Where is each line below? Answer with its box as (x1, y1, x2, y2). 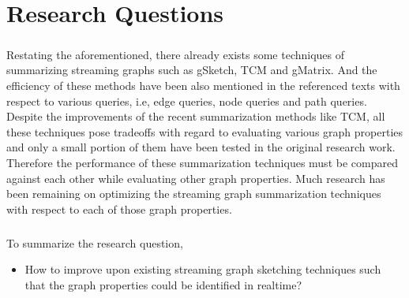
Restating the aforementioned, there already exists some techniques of (6, 46, 345, 62)
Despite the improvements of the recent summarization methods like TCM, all (6, 108, 385, 125)
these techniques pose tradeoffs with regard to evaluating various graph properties (6, 123, 403, 140)
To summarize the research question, (6, 234, 183, 251)
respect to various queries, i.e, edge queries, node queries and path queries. (6, 92, 367, 109)
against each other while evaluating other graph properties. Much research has (6, 169, 385, 186)
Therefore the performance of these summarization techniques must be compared (6, 154, 398, 170)
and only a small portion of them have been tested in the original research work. (6, 139, 396, 155)
